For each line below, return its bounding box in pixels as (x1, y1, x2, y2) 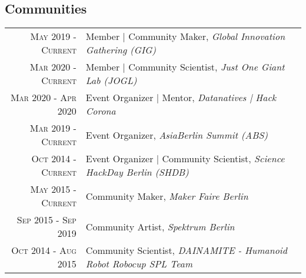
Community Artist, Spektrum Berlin (85, 219, 235, 233)
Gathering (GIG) (85, 43, 157, 57)
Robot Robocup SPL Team (85, 257, 193, 271)
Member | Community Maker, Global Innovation (85, 29, 285, 43)
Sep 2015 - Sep (16, 213, 76, 227)
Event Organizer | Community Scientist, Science (85, 152, 285, 166)
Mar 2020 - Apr (10, 91, 76, 105)
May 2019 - (30, 29, 76, 43)
